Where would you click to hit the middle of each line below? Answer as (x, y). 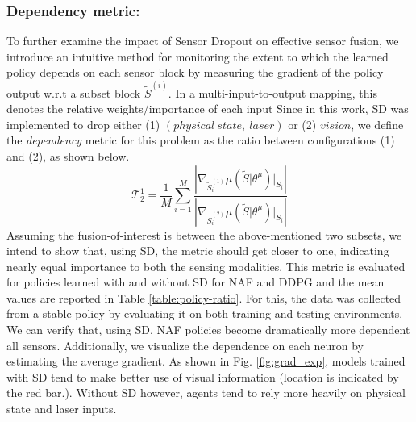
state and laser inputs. (62, 409)
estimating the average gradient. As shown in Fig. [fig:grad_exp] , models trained (206, 361)
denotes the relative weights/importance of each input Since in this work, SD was (208, 109)
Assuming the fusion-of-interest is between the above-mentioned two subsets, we (204, 234)
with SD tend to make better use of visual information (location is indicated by (203, 376)
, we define (377, 124)
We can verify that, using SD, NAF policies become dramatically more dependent (208, 330)
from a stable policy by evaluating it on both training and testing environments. (205, 313)
